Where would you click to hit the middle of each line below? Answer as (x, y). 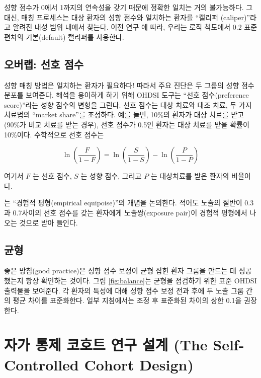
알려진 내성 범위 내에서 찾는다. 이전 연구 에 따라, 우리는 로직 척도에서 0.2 (127, 27)
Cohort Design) (139, 364)
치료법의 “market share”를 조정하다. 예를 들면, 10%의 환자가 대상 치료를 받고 (124, 115)
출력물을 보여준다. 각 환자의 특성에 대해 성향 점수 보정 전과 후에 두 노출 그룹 (124, 290)
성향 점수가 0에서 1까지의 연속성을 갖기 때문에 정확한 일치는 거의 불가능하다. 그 (128, 7)
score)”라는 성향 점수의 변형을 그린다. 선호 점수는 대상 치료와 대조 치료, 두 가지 (128, 104)
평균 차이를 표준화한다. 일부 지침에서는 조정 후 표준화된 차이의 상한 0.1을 (127, 300)
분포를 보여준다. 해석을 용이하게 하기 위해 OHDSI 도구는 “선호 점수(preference (126, 95)
